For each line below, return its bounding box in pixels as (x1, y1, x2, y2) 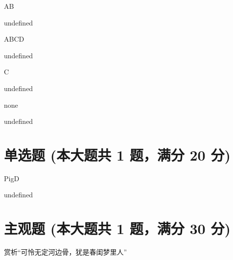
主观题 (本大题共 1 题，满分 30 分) (4, 218, 231, 238)
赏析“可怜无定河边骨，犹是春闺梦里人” (4, 247, 127, 257)
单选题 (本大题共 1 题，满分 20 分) (4, 144, 231, 165)
